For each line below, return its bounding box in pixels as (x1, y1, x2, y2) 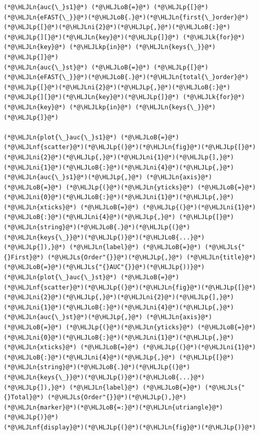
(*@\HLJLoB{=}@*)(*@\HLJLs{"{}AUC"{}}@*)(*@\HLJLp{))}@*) (4, 263, 205, 271)
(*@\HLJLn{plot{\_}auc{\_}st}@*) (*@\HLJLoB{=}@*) (4, 274, 179, 281)
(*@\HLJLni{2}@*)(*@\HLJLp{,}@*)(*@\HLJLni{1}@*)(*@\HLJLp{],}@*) (4, 153, 234, 161)
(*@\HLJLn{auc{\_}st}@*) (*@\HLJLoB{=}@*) (4, 63, 150, 71)
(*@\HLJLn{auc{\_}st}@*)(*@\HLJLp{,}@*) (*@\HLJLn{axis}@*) (4, 313, 213, 321)
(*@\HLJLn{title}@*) (186, 253, 256, 261)
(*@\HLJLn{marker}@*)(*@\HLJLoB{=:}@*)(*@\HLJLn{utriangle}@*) (4, 403, 223, 411)
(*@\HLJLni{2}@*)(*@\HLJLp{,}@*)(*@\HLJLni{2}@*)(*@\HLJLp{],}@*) (4, 294, 234, 301)
